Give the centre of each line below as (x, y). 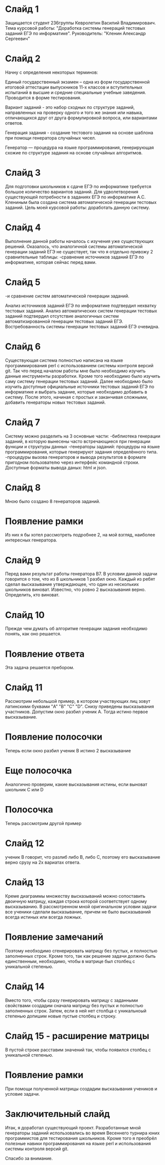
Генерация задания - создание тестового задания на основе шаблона (79, 133)
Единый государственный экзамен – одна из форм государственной (77, 82)
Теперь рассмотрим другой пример (43, 823)
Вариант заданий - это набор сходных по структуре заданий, (70, 107)
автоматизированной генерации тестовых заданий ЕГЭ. (64, 321)
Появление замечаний (54, 937)
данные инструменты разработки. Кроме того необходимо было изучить (83, 376)
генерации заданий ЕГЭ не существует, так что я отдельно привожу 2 (79, 251)
